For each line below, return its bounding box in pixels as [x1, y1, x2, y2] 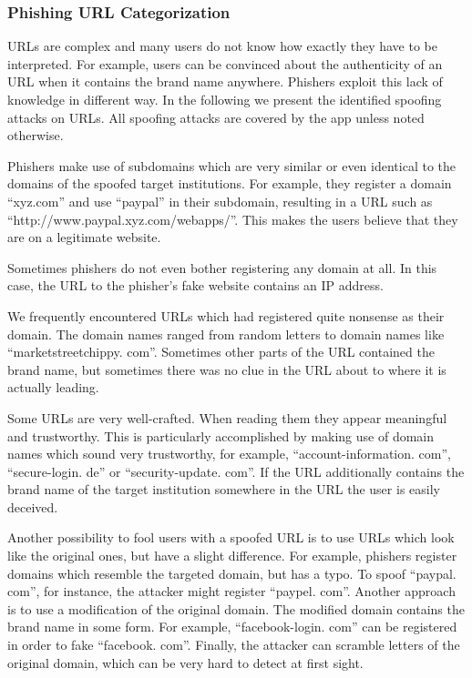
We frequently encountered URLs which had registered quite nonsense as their [7, 306, 445, 325]
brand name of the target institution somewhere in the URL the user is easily [7, 480, 440, 499]
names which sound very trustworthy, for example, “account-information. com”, [7, 444, 451, 463]
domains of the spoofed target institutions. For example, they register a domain [7, 174, 452, 193]
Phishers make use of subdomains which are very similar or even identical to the [7, 156, 456, 175]
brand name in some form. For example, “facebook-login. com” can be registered [7, 617, 457, 636]
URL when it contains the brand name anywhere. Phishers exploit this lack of [7, 72, 443, 91]
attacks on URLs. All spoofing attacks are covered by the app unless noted [7, 107, 425, 126]
